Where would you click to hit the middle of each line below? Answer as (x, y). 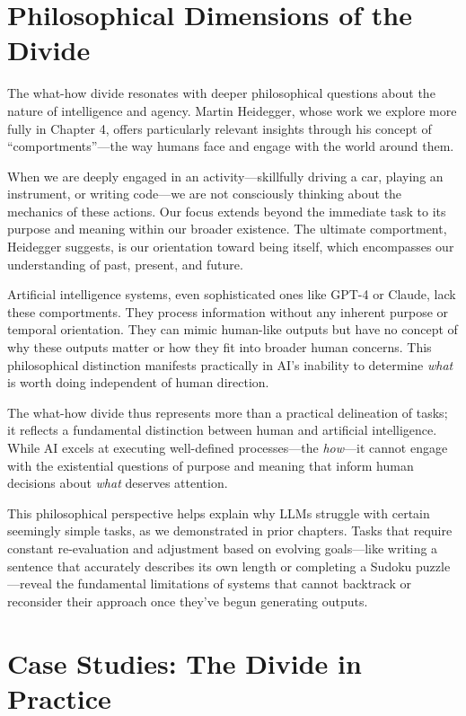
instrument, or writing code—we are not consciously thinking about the (205, 194)
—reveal (30, 583)
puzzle (433, 566)
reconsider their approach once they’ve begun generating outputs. (188, 601)
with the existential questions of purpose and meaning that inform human (211, 465)
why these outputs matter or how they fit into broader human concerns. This (220, 347)
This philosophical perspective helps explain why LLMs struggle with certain (219, 513)
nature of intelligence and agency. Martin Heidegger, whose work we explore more (232, 110)
